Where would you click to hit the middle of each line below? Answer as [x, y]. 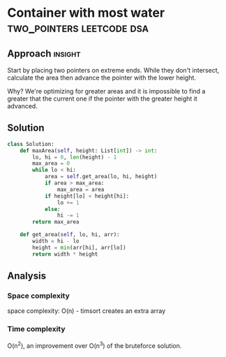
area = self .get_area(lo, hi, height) [101, 177]
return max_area [56, 222]
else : [52, 209]
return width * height [65, 254]
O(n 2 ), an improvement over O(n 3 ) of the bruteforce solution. [95, 345]
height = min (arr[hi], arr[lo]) [80, 247]
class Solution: [31, 144]
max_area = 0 [51, 163]
